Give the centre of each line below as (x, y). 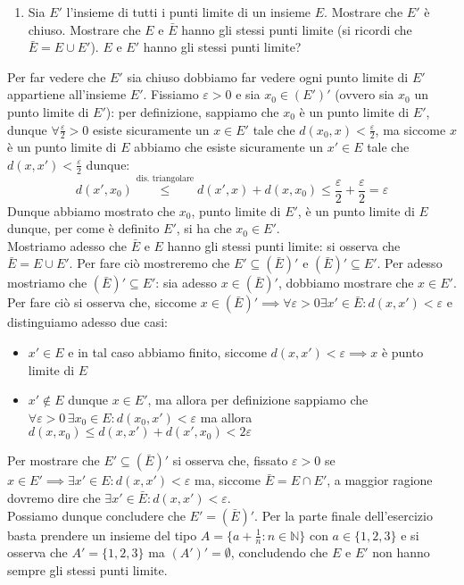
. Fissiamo (171, 94)
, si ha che (204, 228)
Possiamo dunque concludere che (96, 515)
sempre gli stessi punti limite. (87, 569)
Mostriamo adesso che (67, 245)
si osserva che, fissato (230, 460)
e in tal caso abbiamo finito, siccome (167, 352)
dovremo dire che (54, 497)
